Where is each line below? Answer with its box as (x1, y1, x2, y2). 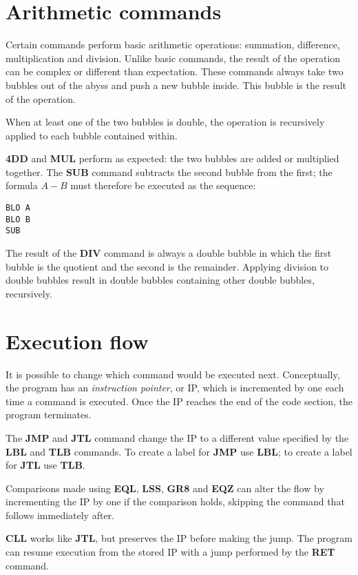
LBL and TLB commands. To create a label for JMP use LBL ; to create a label (6, 444, 352, 458)
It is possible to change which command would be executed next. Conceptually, (6, 367, 340, 381)
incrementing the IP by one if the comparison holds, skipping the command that (6, 494, 345, 509)
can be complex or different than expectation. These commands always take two (6, 64, 344, 79)
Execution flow (6, 327, 149, 355)
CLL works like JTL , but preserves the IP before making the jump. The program (6, 531, 352, 545)
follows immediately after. (6, 507, 115, 522)
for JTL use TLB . (6, 458, 85, 472)
